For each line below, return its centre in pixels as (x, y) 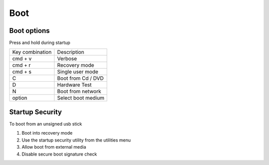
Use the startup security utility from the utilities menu (76, 140)
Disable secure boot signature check (59, 154)
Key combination (32, 52)
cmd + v (22, 59)
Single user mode (78, 72)
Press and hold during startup (40, 43)
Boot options (29, 31)
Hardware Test (74, 85)
